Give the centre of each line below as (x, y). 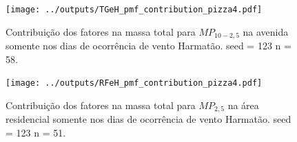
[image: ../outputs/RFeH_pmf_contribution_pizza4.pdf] (134, 83)
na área (243, 105)
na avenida (266, 31)
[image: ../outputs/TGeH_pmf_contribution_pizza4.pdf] (134, 10)
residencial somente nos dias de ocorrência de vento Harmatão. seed (148, 119)
